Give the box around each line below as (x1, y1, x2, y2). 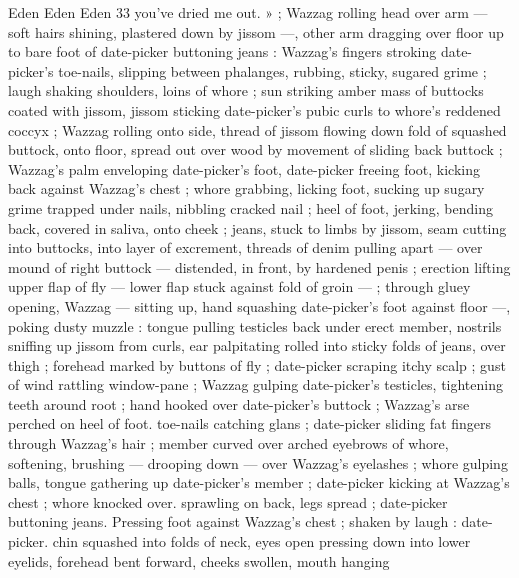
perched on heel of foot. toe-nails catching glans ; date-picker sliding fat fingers (8, 413, 492, 434)
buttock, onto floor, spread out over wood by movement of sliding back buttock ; (8, 139, 503, 160)
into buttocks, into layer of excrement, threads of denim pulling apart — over (8, 237, 483, 258)
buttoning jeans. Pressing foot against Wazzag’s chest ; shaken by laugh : (8, 511, 457, 532)
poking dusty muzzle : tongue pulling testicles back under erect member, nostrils (8, 315, 502, 336)
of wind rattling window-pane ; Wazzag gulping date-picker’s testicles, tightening (8, 374, 503, 395)
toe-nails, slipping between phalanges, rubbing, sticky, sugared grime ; (58, 60, 487, 81)
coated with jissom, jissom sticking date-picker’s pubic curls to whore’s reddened (8, 99, 501, 120)
